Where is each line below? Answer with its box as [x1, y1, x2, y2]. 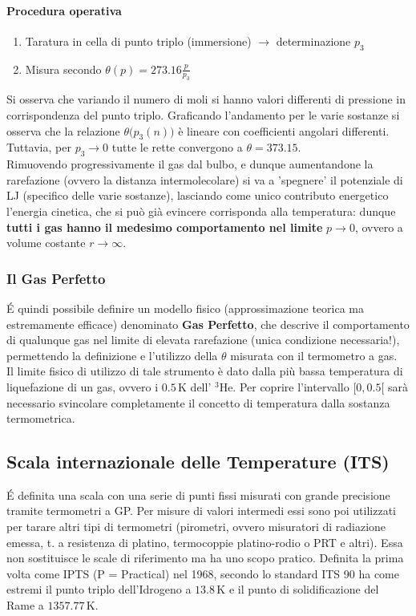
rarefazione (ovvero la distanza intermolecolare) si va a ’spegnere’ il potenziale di [6, 171, 403, 188]
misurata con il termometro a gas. [230, 346, 398, 363]
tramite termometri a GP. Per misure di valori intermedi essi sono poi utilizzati [6, 502, 396, 519]
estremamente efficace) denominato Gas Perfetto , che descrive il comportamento [6, 315, 410, 332]
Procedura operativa [6, 2, 122, 18]
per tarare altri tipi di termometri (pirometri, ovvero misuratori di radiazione [6, 518, 386, 535]
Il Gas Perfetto [6, 268, 106, 288]
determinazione [276, 32, 351, 49]
